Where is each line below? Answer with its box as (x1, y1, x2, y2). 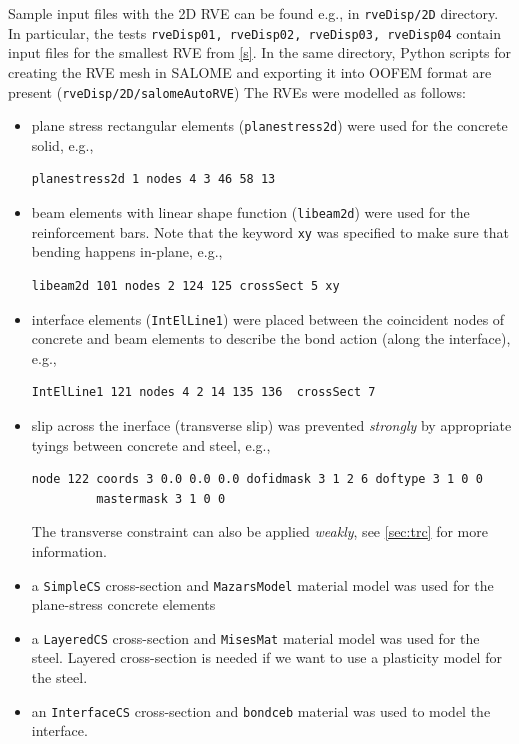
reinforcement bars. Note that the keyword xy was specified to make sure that (31, 221, 509, 242)
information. (31, 540, 107, 561)
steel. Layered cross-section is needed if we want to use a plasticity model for (31, 647, 502, 668)
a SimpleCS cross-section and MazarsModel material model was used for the (31, 574, 494, 595)
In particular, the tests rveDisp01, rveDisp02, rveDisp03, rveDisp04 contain (8, 22, 502, 43)
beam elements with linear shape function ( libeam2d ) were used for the (31, 202, 470, 222)
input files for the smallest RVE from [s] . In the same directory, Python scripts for (8, 42, 512, 63)
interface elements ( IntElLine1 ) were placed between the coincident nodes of (31, 308, 505, 329)
